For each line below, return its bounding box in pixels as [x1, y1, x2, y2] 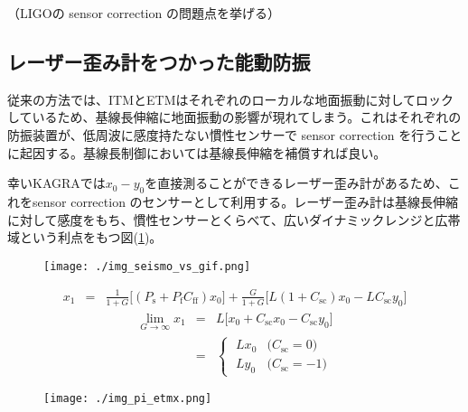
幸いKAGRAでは [7, 173, 106, 192]
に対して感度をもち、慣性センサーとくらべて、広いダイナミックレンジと [7, 210, 435, 229]
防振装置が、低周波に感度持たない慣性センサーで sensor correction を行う [7, 125, 437, 144]
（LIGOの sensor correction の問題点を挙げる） [7, 4, 280, 22]
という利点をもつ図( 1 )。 [19, 228, 163, 247]
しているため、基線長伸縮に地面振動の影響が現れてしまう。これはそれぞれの [7, 108, 462, 126]
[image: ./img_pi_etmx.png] [43, 392, 212, 406]
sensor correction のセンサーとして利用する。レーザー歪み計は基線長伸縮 [32, 192, 458, 211]
